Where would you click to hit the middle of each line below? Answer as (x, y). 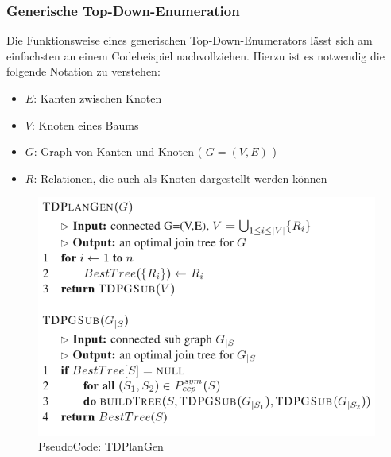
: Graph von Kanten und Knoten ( (118, 151)
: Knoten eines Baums (85, 124)
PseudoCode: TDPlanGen (101, 446)
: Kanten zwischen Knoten (98, 98)
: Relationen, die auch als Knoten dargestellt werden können (180, 178)
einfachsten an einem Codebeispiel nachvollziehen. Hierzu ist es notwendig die (195, 55)
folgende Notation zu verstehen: (83, 71)
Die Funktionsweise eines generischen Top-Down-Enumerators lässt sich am (190, 40)
